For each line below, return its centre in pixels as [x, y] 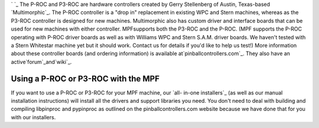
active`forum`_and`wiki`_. [41, 62]
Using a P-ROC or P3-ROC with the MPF [85, 78]
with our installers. [33, 117]
